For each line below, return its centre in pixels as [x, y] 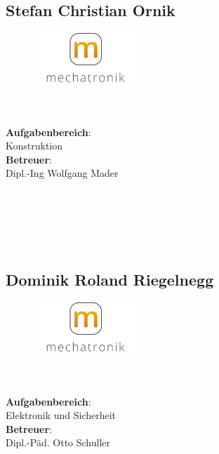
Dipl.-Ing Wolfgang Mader [62, 173]
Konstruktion [34, 146]
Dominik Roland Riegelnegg [110, 280]
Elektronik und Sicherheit [61, 415]
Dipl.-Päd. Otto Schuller [58, 442]
